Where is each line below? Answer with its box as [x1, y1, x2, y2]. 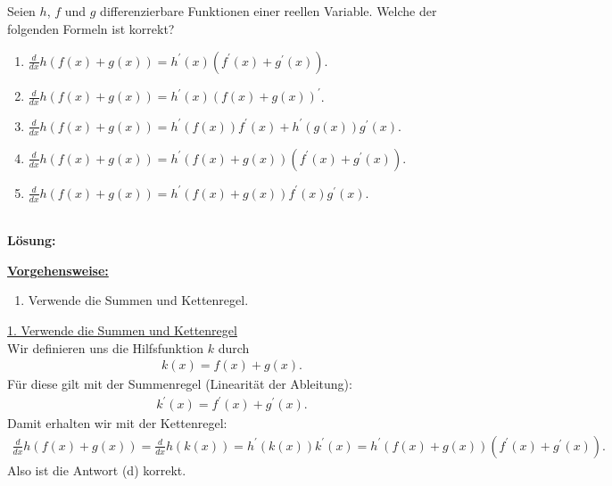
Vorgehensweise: [7, 260, 109, 279]
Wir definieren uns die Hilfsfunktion [7, 338, 204, 357]
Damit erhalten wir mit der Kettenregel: [7, 414, 227, 432]
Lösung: [7, 231, 56, 250]
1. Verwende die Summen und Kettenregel [7, 320, 237, 339]
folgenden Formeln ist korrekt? [7, 19, 175, 37]
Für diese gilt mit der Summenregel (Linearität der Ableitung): [7, 375, 352, 393]
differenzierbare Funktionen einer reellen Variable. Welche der [100, 2, 437, 21]
